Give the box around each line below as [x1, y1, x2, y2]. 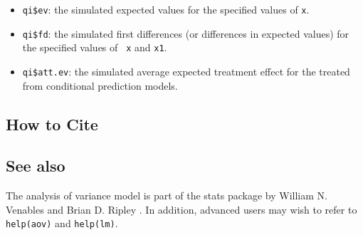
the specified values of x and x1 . [22, 40, 167, 55]
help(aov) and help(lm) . [6, 216, 118, 231]
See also [6, 155, 65, 177]
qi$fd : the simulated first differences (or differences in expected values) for [22, 26, 349, 41]
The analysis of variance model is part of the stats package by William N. [6, 188, 327, 203]
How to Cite [6, 113, 98, 135]
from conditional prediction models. [22, 78, 178, 93]
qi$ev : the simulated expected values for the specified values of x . [22, 2, 310, 16]
